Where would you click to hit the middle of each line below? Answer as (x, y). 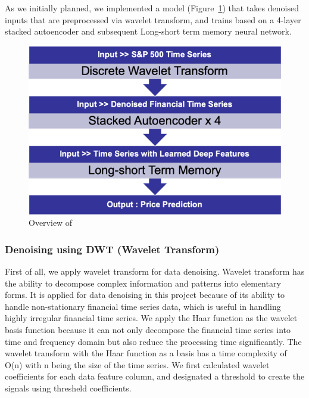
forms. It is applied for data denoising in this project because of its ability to (145, 295)
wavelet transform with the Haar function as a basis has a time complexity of (146, 353)
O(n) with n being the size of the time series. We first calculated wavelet (137, 364)
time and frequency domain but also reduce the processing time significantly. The (153, 341)
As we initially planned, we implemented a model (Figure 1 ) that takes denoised (152, 8)
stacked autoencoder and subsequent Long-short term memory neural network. (148, 31)
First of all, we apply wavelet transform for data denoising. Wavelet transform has (155, 271)
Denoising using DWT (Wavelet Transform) (112, 249)
